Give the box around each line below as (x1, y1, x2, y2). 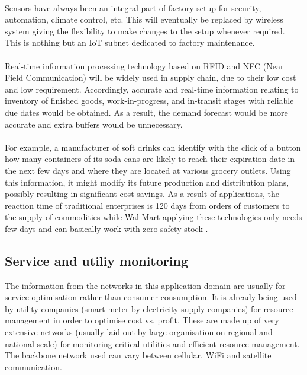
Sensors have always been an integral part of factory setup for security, (5, 1, 261, 14)
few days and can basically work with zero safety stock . (5, 222, 208, 234)
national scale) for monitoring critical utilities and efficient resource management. (5, 337, 300, 349)
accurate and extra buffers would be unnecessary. (5, 117, 183, 130)
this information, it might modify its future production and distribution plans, (5, 176, 289, 188)
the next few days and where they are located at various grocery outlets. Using (5, 164, 291, 176)
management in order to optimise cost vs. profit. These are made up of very (5, 314, 280, 326)
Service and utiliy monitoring (5, 251, 188, 269)
